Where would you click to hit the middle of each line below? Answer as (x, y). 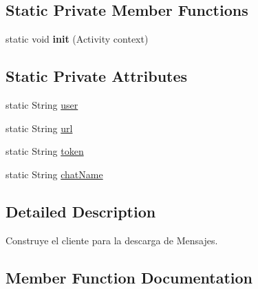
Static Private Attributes (97, 76)
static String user (42, 105)
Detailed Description (81, 211)
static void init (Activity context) (77, 39)
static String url (39, 128)
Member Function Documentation (129, 277)
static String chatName (54, 174)
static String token (45, 151)
